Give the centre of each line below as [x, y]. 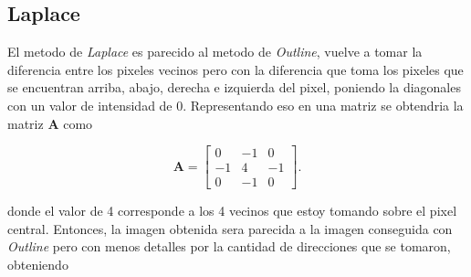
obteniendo [38, 265]
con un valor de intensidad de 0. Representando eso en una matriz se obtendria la [235, 105]
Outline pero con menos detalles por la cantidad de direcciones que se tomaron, [229, 246]
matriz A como [50, 123]
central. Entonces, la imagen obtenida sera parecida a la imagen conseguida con [230, 228]
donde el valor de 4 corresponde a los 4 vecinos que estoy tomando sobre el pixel [232, 211]
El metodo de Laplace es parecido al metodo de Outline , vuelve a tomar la [215, 52]
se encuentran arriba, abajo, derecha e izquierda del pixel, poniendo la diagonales [234, 87]
